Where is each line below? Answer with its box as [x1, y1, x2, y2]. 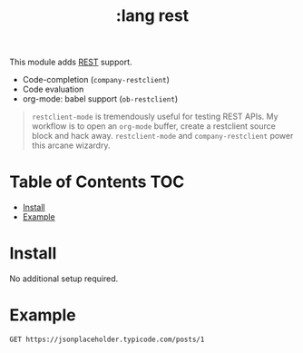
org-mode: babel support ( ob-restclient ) [22, 93, 179, 104]
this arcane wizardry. [31, 140, 111, 151]
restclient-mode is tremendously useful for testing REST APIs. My [31, 111, 279, 123]
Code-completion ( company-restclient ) [22, 74, 171, 85]
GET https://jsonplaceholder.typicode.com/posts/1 [9, 335, 205, 344]
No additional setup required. [9, 273, 119, 284]
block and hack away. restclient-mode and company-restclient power [31, 131, 294, 142]
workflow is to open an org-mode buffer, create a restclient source [31, 121, 277, 132]
